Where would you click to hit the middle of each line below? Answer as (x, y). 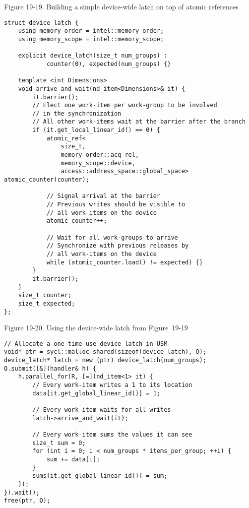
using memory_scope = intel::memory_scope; (91, 39)
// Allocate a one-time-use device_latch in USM (86, 344)
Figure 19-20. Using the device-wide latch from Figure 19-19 (96, 328)
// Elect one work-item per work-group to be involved (125, 105)
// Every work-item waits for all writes (102, 410)
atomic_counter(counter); (47, 180)
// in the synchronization (77, 113)
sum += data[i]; (73, 459)
